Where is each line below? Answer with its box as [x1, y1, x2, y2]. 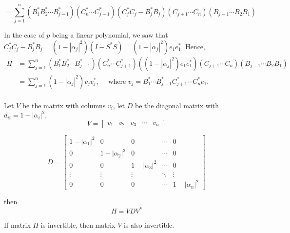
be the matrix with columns [22, 100, 106, 110]
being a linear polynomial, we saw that [52, 30, 168, 40]
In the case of [4, 30, 44, 40]
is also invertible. [123, 220, 174, 230]
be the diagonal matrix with [135, 100, 219, 110]
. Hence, [181, 41, 205, 51]
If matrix [4, 220, 31, 230]
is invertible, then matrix [40, 220, 116, 230]
